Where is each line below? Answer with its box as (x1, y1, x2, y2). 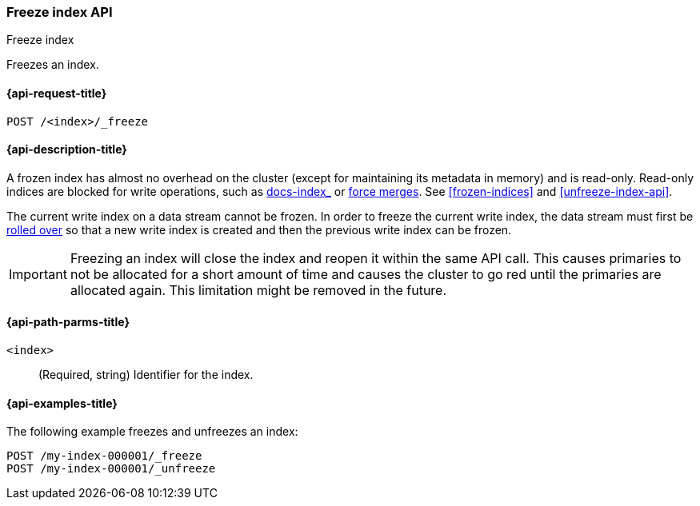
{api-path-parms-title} (6, 315, 130, 329)
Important (9, 265, 67, 282)
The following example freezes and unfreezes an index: (6, 424, 298, 439)
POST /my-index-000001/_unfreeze (6, 462, 216, 476)
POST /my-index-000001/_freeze (6, 449, 202, 463)
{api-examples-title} (6, 396, 118, 410)
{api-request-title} (6, 86, 107, 100)
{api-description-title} (6, 142, 127, 157)
